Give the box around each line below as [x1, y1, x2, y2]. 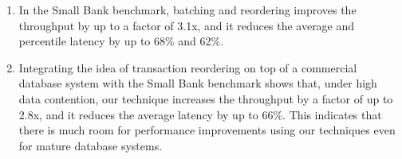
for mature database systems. [18, 137, 163, 153]
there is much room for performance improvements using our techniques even [18, 122, 396, 138]
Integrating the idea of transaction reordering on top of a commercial [18, 59, 357, 76]
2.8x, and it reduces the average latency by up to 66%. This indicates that [18, 106, 382, 122]
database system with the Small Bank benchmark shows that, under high [18, 75, 377, 91]
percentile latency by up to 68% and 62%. [18, 33, 224, 49]
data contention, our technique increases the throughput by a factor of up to [18, 90, 393, 107]
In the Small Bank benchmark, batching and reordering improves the [18, 2, 357, 17]
